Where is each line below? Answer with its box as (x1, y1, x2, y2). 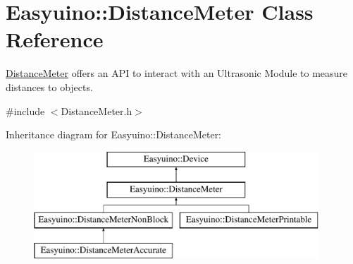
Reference (6, 25, 104, 54)
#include (6, 103, 45, 118)
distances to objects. (6, 79, 93, 94)
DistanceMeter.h (61, 103, 132, 118)
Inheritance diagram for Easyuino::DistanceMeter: (6, 127, 222, 142)
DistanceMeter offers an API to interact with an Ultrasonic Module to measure (6, 66, 348, 80)
